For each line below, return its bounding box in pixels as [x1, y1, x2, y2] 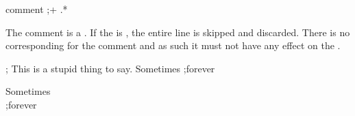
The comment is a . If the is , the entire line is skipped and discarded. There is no [5, 25, 350, 39]
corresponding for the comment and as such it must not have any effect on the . [5, 38, 341, 53]
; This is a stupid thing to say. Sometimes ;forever [5, 61, 215, 75]
